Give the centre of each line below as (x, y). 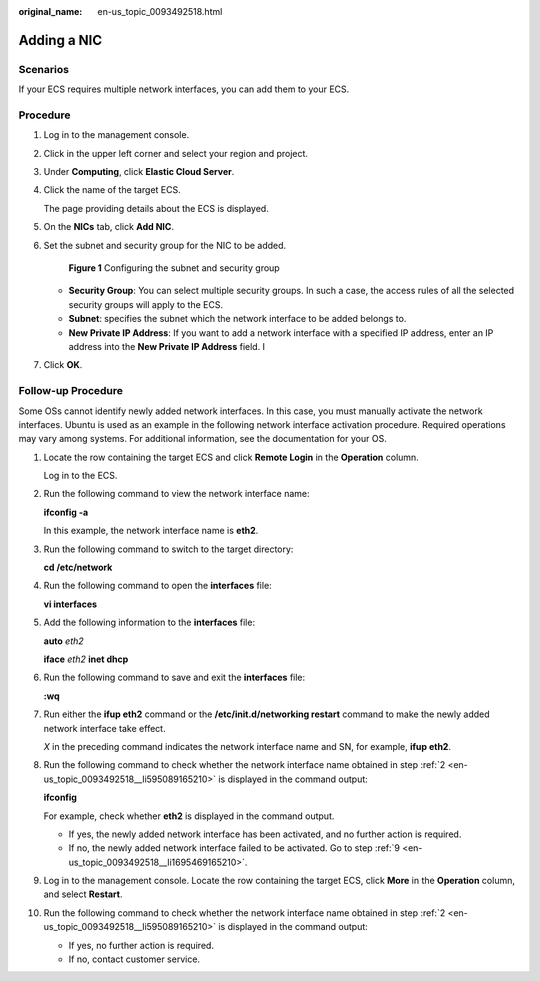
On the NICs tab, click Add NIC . (109, 227)
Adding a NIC (60, 40)
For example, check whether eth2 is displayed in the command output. (189, 816)
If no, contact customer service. (134, 959)
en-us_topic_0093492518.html (160, 11)
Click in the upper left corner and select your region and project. (176, 153)
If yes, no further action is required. (141, 945)
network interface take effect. (104, 728)
